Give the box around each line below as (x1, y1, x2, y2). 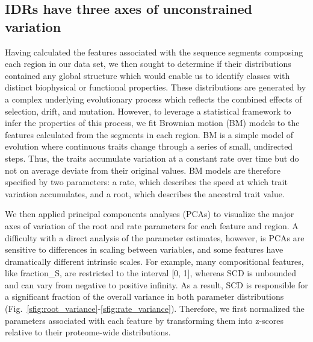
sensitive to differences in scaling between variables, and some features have (5, 243, 284, 256)
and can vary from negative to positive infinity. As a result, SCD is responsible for (5, 278, 308, 291)
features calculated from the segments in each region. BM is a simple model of (5, 128, 293, 141)
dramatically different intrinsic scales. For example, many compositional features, (5, 255, 304, 267)
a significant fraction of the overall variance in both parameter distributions (5, 290, 284, 303)
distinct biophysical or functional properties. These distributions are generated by (5, 81, 306, 93)
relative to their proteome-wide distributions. (5, 326, 171, 338)
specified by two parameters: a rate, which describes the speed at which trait (5, 176, 288, 188)
